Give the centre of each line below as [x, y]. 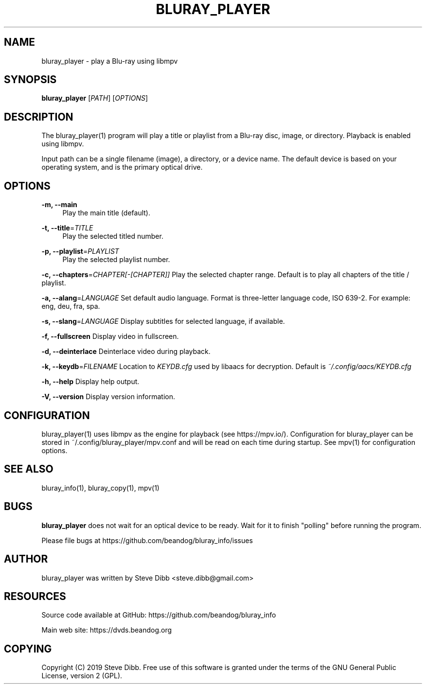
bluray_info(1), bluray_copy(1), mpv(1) [100, 488]
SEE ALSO [29, 469]
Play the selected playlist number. [116, 260]
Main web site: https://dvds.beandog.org [107, 630]
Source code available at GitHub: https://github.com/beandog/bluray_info [159, 615]
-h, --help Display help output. [90, 382]
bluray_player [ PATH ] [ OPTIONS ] [95, 98]
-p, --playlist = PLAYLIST [80, 251]
